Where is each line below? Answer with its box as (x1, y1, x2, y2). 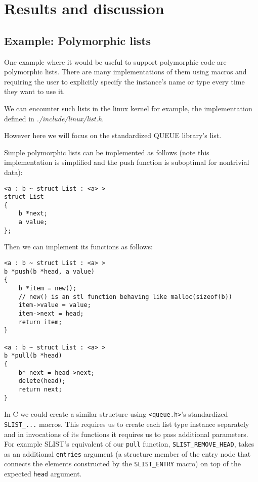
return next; (18, 385, 62, 393)
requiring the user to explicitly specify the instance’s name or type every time (4, 76, 245, 86)
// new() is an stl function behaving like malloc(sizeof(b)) (18, 293, 233, 300)
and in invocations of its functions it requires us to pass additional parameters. (4, 428, 248, 439)
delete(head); (18, 377, 66, 385)
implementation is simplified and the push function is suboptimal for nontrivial (4, 157, 249, 167)
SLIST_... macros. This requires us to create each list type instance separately (4, 418, 249, 429)
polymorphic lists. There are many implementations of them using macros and (4, 66, 247, 77)
